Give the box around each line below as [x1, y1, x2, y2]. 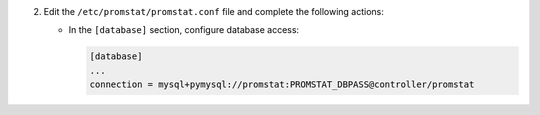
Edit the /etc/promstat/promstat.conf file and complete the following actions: [43, 6, 385, 17]
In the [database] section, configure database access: [68, 24, 300, 36]
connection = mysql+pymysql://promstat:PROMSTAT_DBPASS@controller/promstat [89, 79, 475, 90]
